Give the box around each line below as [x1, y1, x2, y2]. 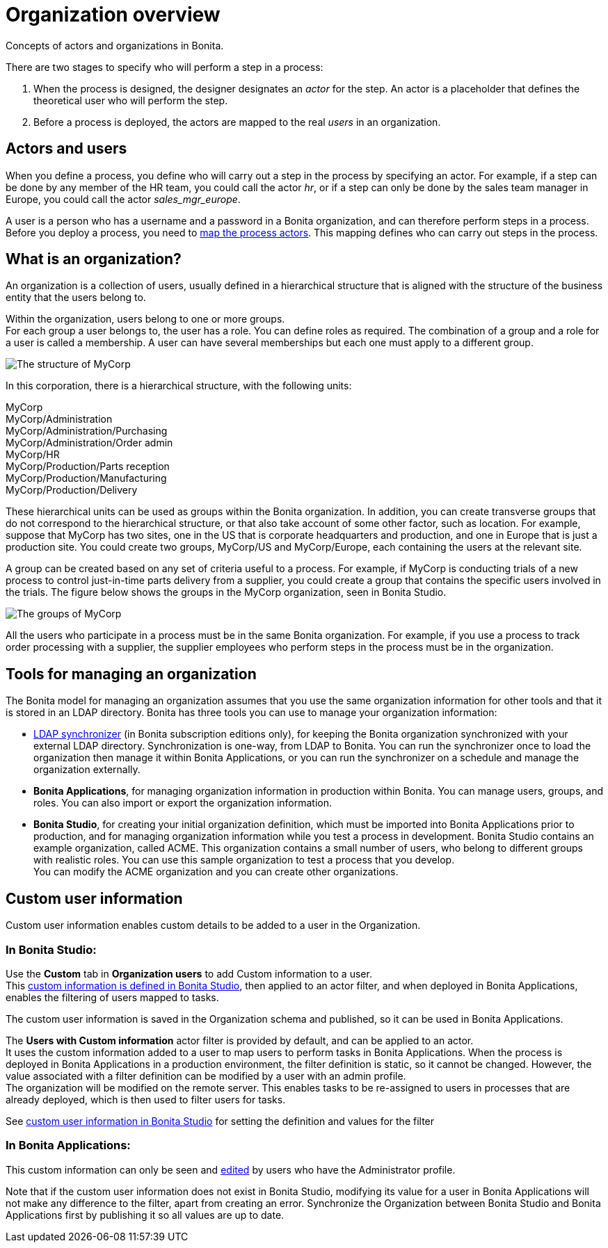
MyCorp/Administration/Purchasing [6, 425, 168, 437]
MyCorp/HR [6, 448, 60, 461]
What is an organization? [6, 250, 182, 268]
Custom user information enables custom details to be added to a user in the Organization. [6, 919, 421, 932]
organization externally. [33, 763, 141, 776]
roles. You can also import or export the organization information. [33, 797, 333, 809]
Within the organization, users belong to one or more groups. [6, 313, 285, 325]
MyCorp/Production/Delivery [6, 484, 138, 496]
